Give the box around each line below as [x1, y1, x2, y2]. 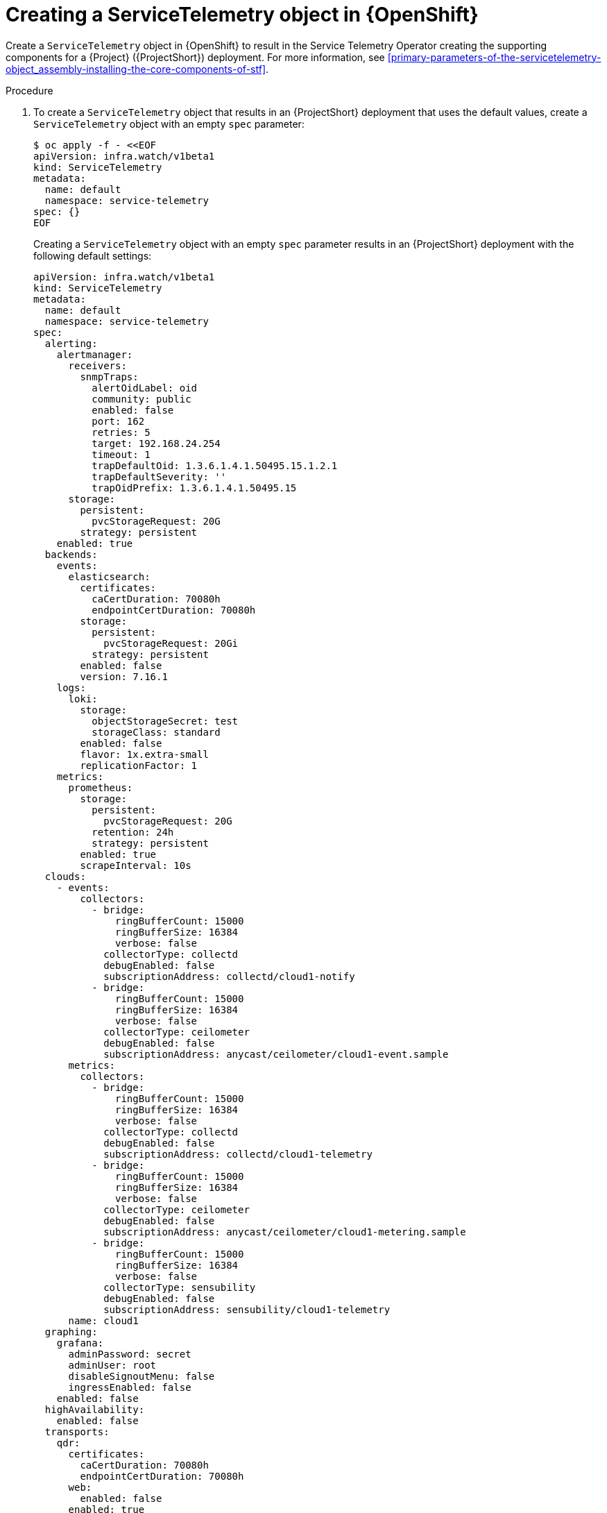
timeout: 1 [92, 448, 151, 460]
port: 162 [92, 415, 145, 427]
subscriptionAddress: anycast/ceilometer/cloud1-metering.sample [103, 1226, 466, 1237]
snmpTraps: [80, 371, 139, 382]
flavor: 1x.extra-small [80, 748, 209, 760]
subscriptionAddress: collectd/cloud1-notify [103, 970, 355, 982]
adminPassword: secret [68, 1348, 191, 1360]
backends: [44, 548, 98, 560]
